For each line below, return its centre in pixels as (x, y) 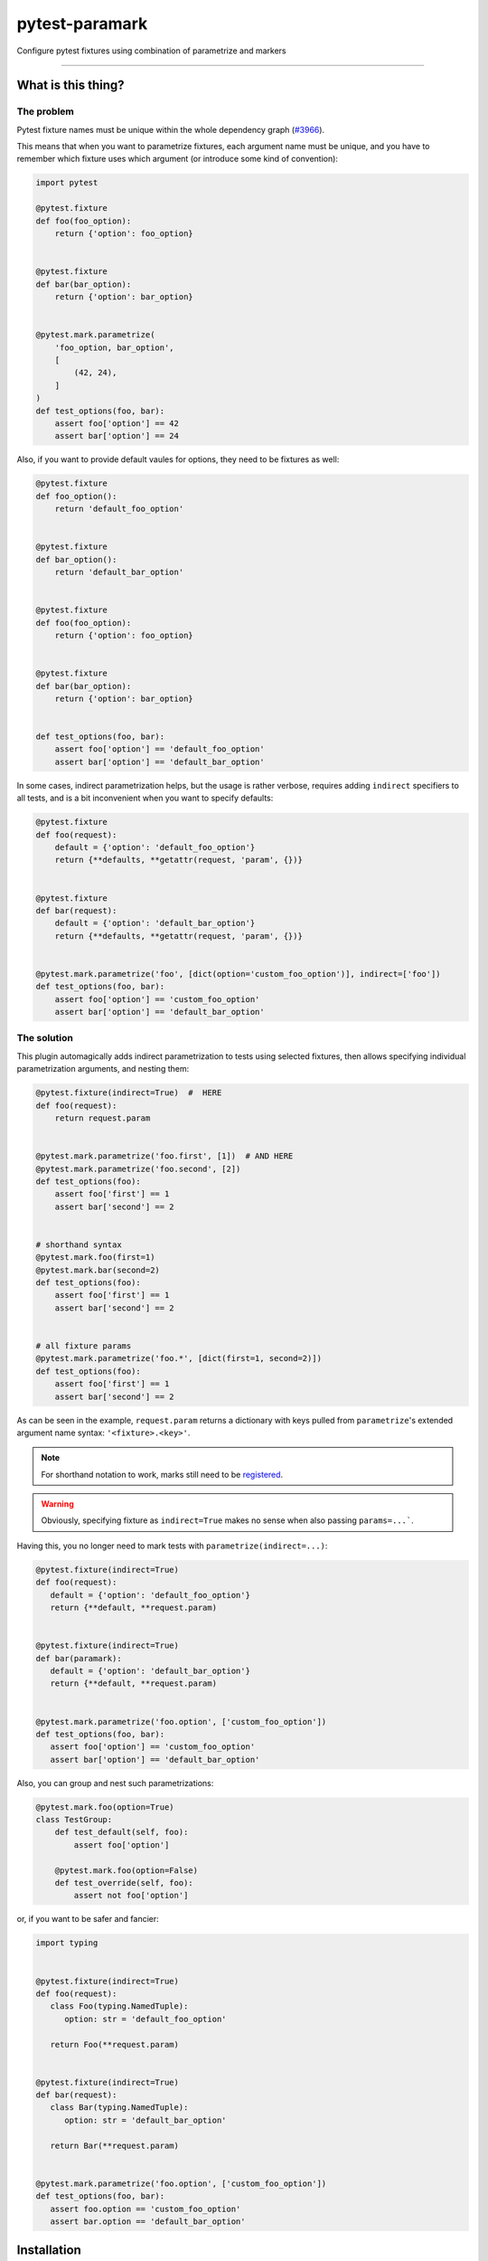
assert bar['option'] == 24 (117, 436)
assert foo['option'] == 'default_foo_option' (160, 749)
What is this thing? (70, 85)
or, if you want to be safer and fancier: (88, 1919)
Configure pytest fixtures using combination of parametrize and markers (151, 51)
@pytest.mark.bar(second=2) (98, 1270)
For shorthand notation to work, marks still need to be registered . (162, 1474)
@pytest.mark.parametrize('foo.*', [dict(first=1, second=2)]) (179, 1358)
